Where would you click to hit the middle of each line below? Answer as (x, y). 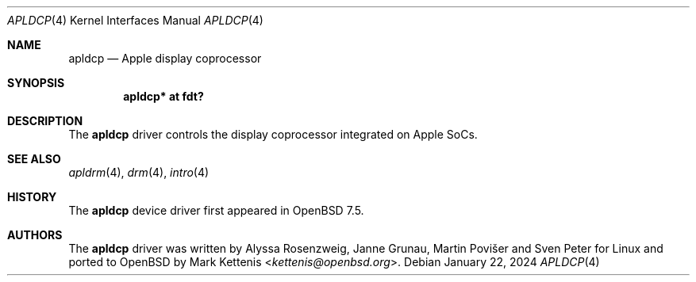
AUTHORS (35, 235)
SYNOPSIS (36, 83)
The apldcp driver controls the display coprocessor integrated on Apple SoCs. (273, 134)
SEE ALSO (34, 159)
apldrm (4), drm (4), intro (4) (139, 172)
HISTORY (32, 197)
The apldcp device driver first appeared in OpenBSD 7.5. (216, 210)
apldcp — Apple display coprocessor (165, 58)
